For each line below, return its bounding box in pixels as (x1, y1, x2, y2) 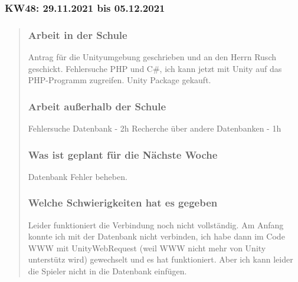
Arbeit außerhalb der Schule (28, 99, 166, 113)
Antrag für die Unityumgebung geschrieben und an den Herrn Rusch (28, 51, 276, 63)
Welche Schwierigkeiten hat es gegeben (28, 195, 218, 210)
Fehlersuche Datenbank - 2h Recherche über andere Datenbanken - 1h (28, 122, 281, 135)
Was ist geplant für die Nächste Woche (28, 147, 218, 162)
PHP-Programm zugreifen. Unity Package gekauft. (28, 74, 211, 86)
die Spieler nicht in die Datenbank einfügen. (28, 265, 187, 277)
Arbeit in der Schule (28, 27, 127, 42)
